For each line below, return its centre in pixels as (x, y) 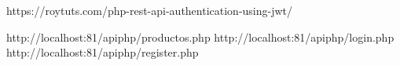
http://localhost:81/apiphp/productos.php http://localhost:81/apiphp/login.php (200, 37)
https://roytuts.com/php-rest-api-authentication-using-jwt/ (150, 10)
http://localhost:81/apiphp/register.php (103, 52)
